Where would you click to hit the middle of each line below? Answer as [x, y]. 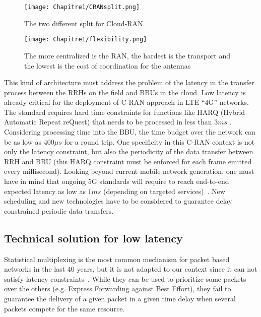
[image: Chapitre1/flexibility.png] [86, 40]
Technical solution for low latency [93, 238]
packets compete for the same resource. [64, 308]
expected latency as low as [45, 191]
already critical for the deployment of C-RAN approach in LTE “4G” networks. [126, 102]
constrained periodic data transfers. [59, 210]
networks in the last [35, 269]
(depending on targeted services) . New [164, 191]
